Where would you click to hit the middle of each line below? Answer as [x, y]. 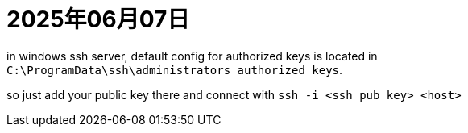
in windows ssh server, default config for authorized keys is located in [192, 56]
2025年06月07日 [98, 19]
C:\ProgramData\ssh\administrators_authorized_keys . [175, 69]
